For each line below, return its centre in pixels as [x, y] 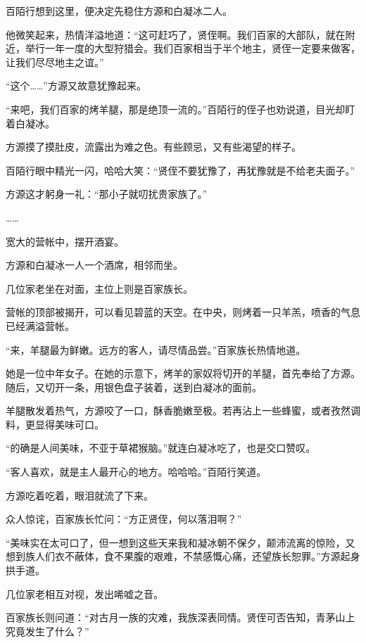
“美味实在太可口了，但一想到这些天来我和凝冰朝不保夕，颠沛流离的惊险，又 [181, 542]
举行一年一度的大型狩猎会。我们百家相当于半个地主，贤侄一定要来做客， [193, 48]
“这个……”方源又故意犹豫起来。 [76, 85]
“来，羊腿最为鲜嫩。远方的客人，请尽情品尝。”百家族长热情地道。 [156, 349]
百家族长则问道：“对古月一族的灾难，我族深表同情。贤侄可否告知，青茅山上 [181, 617]
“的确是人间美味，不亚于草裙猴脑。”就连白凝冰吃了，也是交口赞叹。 [161, 448]
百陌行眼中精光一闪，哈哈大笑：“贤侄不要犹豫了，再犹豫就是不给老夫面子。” [181, 170]
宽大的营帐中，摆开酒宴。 [65, 241]
